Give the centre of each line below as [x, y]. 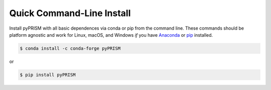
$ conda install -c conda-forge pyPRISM [70, 48]
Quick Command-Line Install [70, 13]
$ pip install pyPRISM [48, 75]
